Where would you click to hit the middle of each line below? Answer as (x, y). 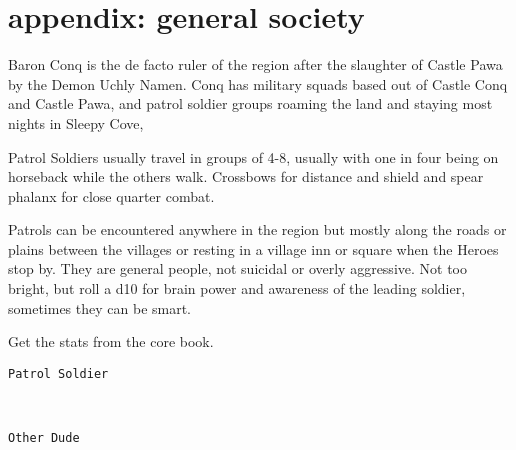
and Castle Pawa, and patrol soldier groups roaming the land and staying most (250, 103)
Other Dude (44, 438)
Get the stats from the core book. (111, 341)
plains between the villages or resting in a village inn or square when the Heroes (253, 248)
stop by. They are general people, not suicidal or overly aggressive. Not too (237, 268)
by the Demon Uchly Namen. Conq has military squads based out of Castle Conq (258, 83)
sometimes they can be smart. (100, 307)
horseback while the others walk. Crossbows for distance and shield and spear (246, 176)
